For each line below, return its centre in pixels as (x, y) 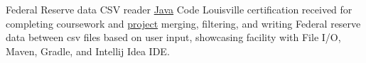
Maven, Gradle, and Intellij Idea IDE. (88, 51)
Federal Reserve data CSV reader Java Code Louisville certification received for (179, 9)
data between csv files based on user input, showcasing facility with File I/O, (173, 37)
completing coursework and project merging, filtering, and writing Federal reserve (183, 23)
